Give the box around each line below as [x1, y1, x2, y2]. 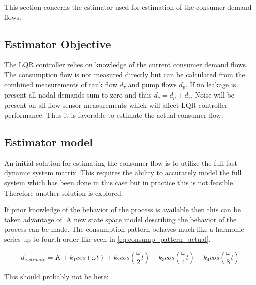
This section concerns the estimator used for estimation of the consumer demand [4, 2, 252, 12]
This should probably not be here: [4, 271, 109, 281]
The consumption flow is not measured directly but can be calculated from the [4, 69, 245, 79]
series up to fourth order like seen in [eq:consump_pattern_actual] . [4, 234, 211, 244]
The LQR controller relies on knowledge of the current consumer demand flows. [4, 59, 248, 70]
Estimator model [4, 134, 93, 150]
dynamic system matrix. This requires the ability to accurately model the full [4, 167, 242, 178]
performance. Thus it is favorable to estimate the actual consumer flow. [4, 110, 223, 120]
